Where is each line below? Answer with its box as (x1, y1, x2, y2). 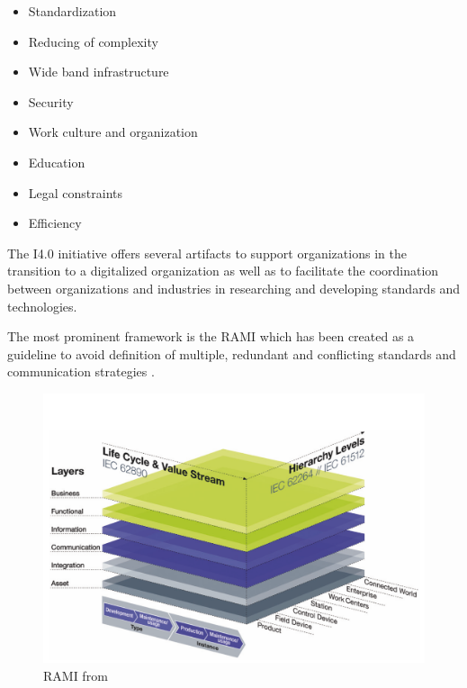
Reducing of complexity (28, 32, 158, 50)
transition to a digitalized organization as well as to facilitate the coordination (7, 261, 439, 280)
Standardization (28, 2, 117, 20)
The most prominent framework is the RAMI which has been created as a (7, 327, 415, 346)
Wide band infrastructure (28, 62, 169, 81)
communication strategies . (7, 362, 155, 381)
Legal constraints (28, 183, 123, 202)
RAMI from (43, 665, 108, 684)
